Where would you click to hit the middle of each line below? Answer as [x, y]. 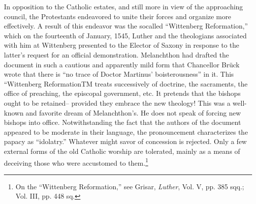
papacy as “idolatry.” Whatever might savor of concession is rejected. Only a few [126, 141]
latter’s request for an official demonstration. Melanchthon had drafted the [117, 54]
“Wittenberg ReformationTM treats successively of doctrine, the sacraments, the [126, 83]
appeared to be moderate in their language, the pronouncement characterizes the [126, 131]
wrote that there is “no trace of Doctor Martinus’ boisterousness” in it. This [119, 74]
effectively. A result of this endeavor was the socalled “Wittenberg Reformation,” [126, 26]
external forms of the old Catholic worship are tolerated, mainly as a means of [122, 151]
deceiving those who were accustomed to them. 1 [76, 162]
